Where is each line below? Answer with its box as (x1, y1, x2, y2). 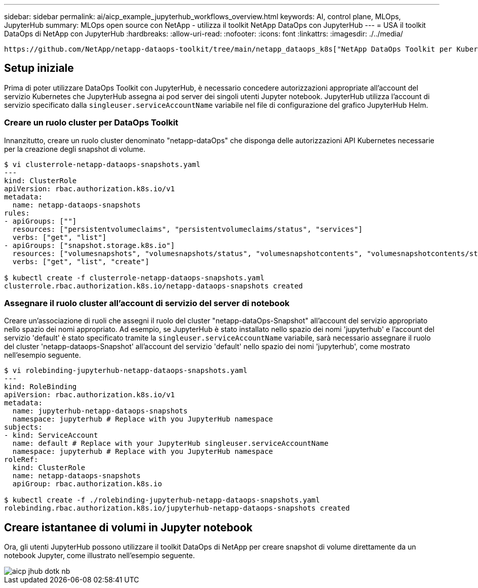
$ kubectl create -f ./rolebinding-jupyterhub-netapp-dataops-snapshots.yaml (4, 496, 320, 505)
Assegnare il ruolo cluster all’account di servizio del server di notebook (4, 298, 290, 308)
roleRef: (4, 455, 38, 464)
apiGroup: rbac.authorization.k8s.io (12, 480, 162, 488)
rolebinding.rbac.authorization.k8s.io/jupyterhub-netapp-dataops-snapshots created (4, 504, 350, 513)
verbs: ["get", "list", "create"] (12, 257, 149, 266)
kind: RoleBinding (4, 383, 77, 391)
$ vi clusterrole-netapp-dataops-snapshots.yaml (4, 160, 201, 169)
